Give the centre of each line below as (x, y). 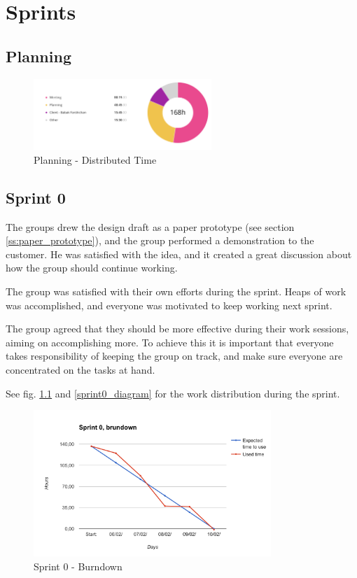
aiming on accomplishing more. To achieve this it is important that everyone (170, 342)
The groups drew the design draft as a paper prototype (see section (150, 226)
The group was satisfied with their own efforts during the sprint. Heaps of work (176, 291)
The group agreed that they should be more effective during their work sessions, (177, 329)
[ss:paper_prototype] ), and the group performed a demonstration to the (160, 240)
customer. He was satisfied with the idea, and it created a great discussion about (179, 254)
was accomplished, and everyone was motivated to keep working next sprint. (169, 305)
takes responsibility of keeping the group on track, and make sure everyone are (174, 356)
